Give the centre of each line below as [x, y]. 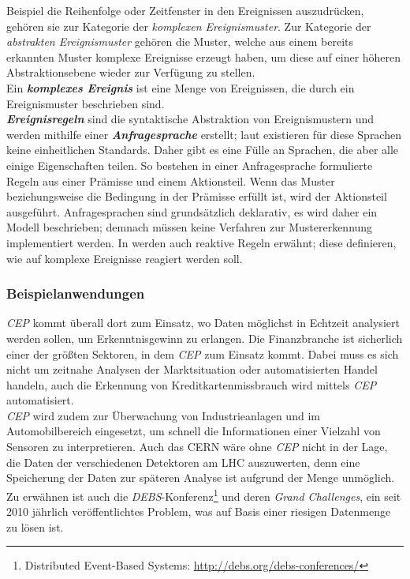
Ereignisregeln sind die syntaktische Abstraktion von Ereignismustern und [190, 119]
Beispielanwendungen [76, 293]
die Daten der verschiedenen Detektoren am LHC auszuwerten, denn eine [183, 462]
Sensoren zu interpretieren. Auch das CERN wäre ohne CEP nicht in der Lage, [197, 447]
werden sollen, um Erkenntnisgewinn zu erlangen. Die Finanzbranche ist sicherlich [205, 338]
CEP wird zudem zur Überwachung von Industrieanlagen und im [163, 415]
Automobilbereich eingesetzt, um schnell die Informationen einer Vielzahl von [194, 431]
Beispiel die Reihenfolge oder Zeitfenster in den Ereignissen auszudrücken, [185, 10]
